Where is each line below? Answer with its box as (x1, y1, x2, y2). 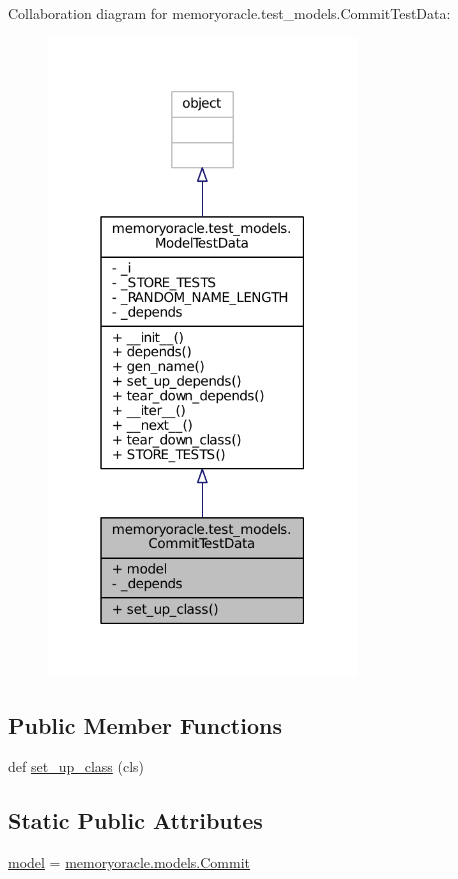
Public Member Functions (8, 709, 282, 740)
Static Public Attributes (8, 805, 263, 836)
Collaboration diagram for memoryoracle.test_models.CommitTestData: (8, 3, 451, 23)
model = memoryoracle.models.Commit (8, 852, 251, 873)
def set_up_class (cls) (8, 756, 145, 777)
